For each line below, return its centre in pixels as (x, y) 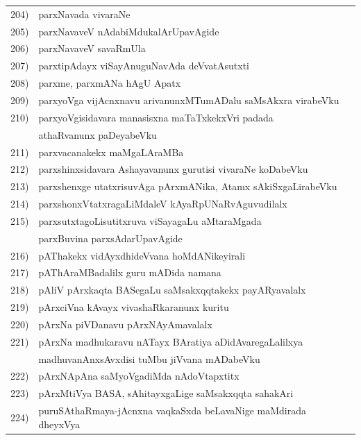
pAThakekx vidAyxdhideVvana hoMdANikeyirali (142, 255)
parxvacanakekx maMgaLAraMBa (111, 152)
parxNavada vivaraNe (84, 14)
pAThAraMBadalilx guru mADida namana (130, 272)
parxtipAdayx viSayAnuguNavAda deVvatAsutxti (144, 66)
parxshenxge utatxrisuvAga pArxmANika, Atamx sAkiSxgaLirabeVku (188, 186)
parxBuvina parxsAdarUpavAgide (110, 238)
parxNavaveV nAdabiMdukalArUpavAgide (129, 31)
